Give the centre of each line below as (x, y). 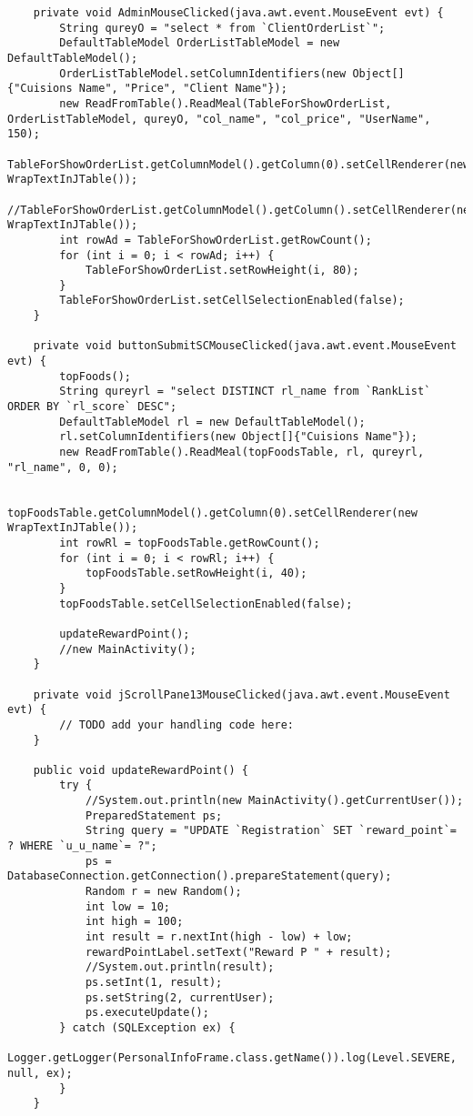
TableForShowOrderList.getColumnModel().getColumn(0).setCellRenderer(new (239, 164)
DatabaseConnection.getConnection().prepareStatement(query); (200, 876)
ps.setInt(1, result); (154, 982)
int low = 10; (127, 906)
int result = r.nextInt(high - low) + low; (219, 937)
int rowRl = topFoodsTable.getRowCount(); (190, 543)
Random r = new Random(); (163, 892)
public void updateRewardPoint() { (141, 770)
